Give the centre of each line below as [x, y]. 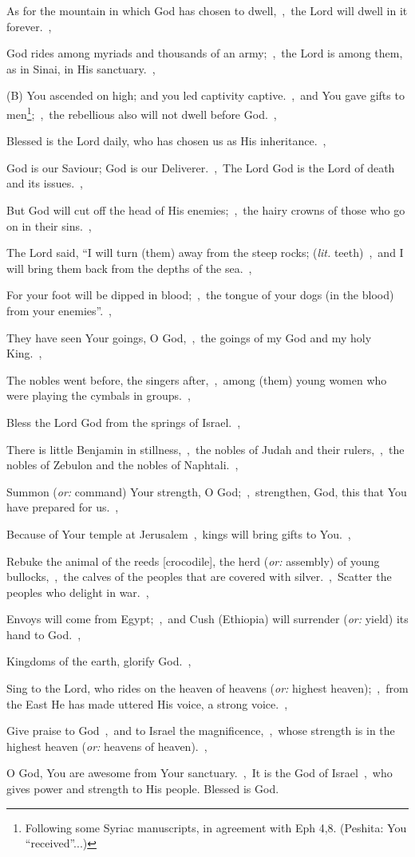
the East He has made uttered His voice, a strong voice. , [147, 703]
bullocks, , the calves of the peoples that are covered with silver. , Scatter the [199, 577]
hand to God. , [44, 634]
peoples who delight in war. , [78, 592]
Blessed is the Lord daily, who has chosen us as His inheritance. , [166, 141]
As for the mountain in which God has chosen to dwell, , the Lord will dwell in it [207, 10]
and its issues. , [45, 183]
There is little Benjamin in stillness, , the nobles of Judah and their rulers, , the [206, 449]
